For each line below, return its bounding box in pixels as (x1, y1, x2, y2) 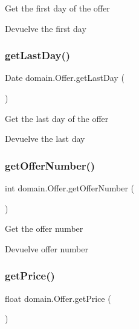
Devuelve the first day (5, 22, 86, 34)
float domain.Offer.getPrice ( (5, 292, 111, 304)
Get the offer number (5, 222, 83, 235)
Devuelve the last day (5, 132, 85, 145)
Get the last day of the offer (5, 112, 109, 124)
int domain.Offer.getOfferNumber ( (5, 182, 135, 194)
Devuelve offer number (5, 242, 88, 255)
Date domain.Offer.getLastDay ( (5, 71, 124, 84)
